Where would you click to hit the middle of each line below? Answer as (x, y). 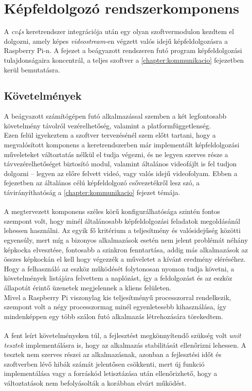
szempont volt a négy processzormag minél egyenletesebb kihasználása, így (115, 307)
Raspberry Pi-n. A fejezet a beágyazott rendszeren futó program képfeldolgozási (123, 50)
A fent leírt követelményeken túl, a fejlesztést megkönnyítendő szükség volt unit (123, 335)
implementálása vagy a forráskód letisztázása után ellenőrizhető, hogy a (111, 373)
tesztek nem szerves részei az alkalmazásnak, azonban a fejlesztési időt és (113, 354)
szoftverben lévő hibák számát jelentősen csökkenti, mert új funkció (104, 364)
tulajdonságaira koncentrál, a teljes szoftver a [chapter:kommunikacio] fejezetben (124, 60)
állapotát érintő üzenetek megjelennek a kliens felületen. (88, 287)
